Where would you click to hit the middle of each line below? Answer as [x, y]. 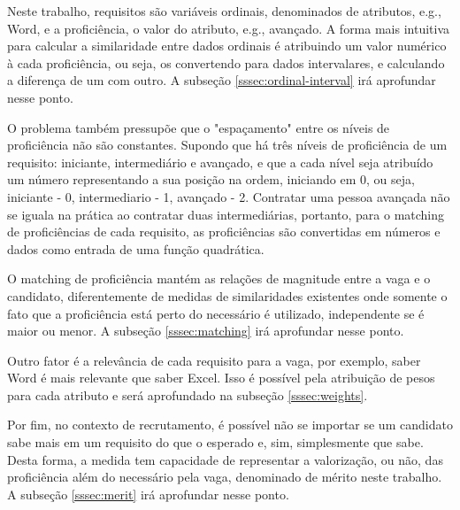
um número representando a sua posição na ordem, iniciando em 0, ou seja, [211, 179]
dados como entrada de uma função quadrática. [136, 248]
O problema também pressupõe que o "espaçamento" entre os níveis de [199, 127]
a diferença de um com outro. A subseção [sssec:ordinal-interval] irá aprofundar [222, 80]
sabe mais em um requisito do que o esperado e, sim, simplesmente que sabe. [215, 442]
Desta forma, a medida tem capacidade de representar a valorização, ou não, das [225, 459]
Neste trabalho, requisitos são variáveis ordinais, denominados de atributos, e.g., [224, 11]
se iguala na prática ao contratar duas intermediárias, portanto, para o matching [226, 214]
